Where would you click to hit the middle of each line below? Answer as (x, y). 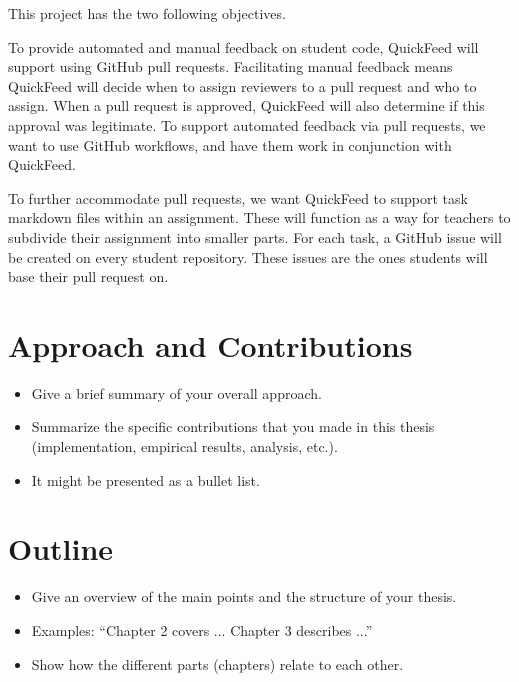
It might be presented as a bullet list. (145, 479)
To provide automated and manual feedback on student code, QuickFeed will (243, 46)
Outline (61, 548)
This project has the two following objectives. (147, 13)
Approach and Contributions (210, 344)
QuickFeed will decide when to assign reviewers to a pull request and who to (242, 85)
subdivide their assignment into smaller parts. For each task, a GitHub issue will (255, 236)
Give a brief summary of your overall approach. (176, 392)
